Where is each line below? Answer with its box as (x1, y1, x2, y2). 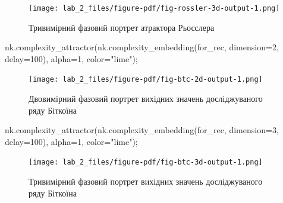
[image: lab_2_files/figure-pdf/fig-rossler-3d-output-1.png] (29, 4, 280, 12)
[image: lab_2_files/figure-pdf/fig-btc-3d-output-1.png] (29, 158, 263, 167)
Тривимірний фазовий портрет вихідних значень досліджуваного (29, 175, 263, 188)
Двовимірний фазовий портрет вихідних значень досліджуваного (29, 92, 263, 105)
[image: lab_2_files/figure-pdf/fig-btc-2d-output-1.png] (29, 75, 263, 84)
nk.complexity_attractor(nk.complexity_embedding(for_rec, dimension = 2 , (5, 41, 279, 53)
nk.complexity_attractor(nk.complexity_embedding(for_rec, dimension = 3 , (5, 124, 279, 136)
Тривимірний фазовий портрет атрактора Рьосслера (29, 21, 215, 33)
